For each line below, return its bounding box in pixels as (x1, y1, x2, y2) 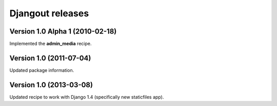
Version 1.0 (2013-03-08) (9, 81, 93, 89)
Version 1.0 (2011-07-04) (9, 54, 91, 62)
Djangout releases (9, 8, 89, 19)
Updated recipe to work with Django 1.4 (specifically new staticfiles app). (9, 94, 164, 100)
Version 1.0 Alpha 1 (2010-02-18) (9, 27, 117, 36)
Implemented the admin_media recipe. (9, 41, 92, 47)
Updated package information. (9, 67, 74, 73)
